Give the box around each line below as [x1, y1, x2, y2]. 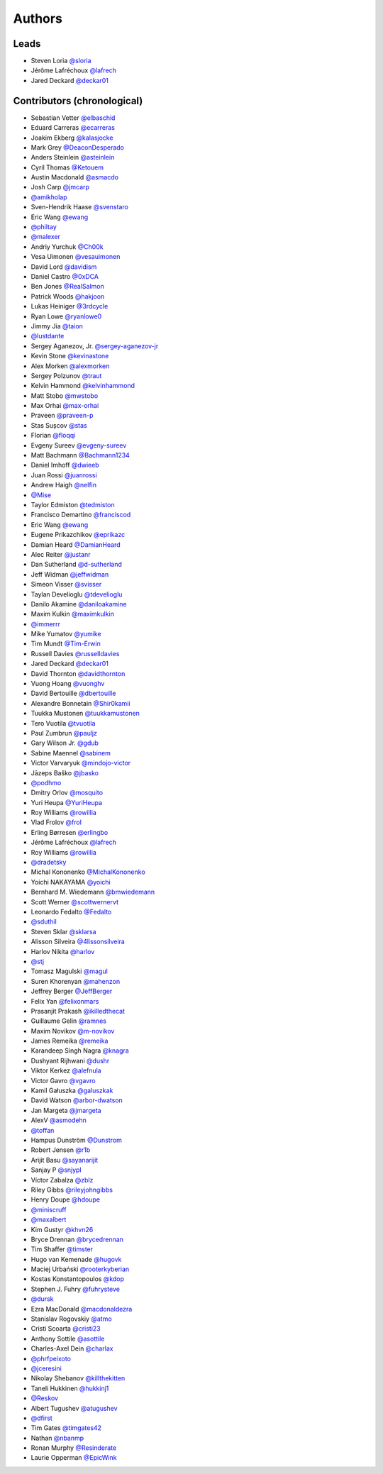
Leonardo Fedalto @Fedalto [30, 908, 112, 916]
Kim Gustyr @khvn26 [30, 1225, 94, 1234]
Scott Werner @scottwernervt [30, 897, 118, 906]
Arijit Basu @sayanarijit [30, 1156, 99, 1164]
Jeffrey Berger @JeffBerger [30, 987, 113, 996]
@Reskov [30, 1394, 59, 1402]
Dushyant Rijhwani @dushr [30, 1056, 110, 1065]
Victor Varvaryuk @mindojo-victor [30, 759, 131, 768]
